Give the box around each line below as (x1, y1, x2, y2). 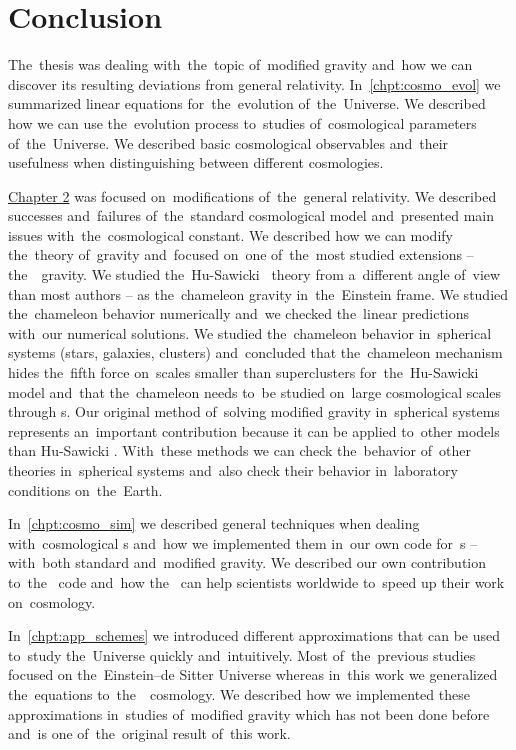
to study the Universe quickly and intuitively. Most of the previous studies (8, 644, 476, 665)
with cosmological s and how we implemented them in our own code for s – (8, 532, 478, 553)
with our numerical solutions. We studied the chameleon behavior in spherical (8, 322, 492, 343)
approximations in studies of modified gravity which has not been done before (8, 703, 490, 724)
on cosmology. (8, 591, 96, 612)
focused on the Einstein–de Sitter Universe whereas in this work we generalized (8, 664, 498, 685)
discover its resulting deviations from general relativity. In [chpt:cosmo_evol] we (8, 73, 501, 94)
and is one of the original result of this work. (8, 723, 291, 744)
